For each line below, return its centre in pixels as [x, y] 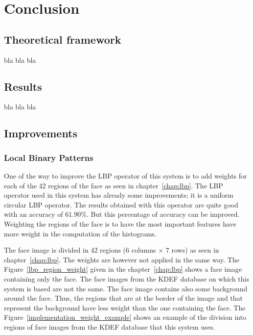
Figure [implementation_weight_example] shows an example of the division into [125, 317]
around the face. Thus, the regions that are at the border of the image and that [124, 298]
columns [144, 250]
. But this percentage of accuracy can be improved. [163, 214]
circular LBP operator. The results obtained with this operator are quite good [121, 204]
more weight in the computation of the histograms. [80, 233]
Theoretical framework [63, 39]
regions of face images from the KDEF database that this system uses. [110, 326]
